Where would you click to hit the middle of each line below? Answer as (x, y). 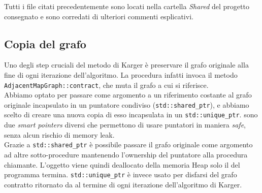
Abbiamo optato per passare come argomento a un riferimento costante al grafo (128, 95)
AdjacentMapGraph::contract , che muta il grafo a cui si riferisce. (106, 85)
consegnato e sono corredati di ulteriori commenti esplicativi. (99, 16)
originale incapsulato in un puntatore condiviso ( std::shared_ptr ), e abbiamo (127, 104)
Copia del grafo (45, 43)
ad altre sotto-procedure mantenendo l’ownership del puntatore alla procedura (126, 154)
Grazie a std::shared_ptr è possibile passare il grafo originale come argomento (128, 144)
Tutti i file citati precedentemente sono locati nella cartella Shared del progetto (127, 6)
